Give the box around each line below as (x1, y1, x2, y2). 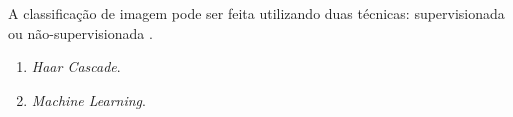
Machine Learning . (31, 89, 146, 110)
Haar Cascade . (31, 56, 121, 77)
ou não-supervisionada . (8, 22, 153, 43)
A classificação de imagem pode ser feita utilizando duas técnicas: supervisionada (8, 3, 505, 23)
